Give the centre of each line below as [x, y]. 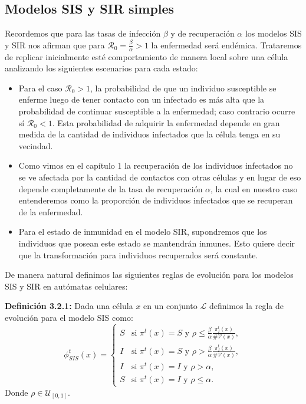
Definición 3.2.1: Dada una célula [69, 306]
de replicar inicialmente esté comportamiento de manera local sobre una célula [147, 56]
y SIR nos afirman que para [55, 45]
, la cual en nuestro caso [254, 188]
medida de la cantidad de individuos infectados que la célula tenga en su [149, 134]
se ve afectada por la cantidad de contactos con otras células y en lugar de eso [160, 177]
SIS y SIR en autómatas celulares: [66, 286]
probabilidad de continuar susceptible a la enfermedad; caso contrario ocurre [157, 111]
